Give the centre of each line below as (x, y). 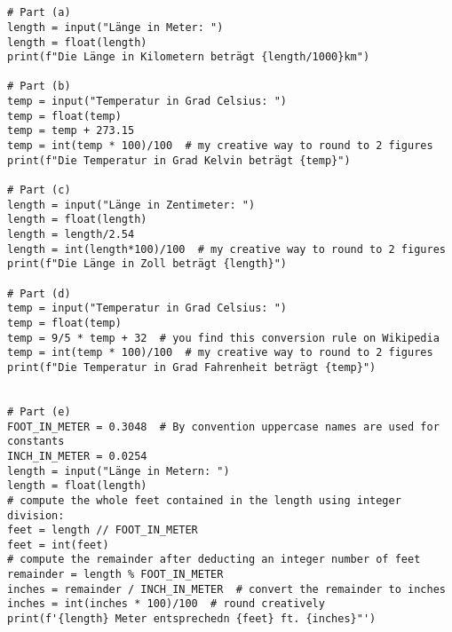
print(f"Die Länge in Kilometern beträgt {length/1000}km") (189, 57)
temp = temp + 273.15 (71, 131)
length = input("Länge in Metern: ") (119, 471)
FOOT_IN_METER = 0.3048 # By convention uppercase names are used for (223, 427)
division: (36, 515)
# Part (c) (39, 190)
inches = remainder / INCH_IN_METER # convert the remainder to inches (226, 589)
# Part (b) (39, 87)
